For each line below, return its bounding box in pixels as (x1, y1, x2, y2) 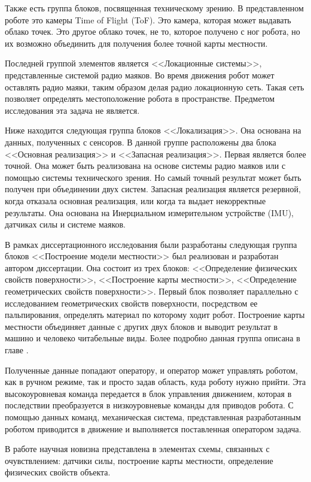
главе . (5, 344, 29, 356)
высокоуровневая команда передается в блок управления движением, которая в (5, 387, 292, 399)
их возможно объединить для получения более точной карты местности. (5, 37, 268, 49)
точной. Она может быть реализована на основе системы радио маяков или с (5, 159, 286, 172)
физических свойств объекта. (5, 466, 111, 478)
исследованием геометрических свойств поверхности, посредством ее (5, 296, 258, 309)
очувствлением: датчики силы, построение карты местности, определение (5, 454, 273, 466)
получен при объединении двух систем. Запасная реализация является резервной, (5, 183, 301, 195)
